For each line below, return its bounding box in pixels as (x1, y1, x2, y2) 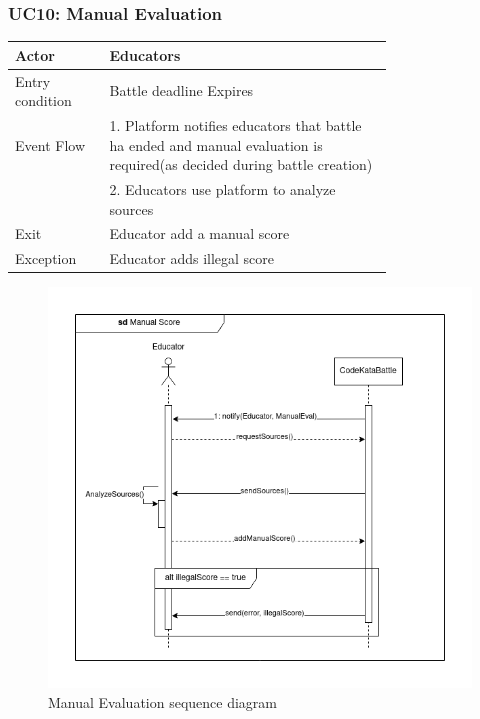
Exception (15, 248, 77, 269)
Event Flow (15, 134, 85, 155)
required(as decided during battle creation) (109, 154, 373, 175)
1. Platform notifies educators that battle (109, 115, 362, 135)
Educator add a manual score (109, 223, 290, 244)
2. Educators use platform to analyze (109, 179, 336, 200)
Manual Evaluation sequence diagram (48, 691, 277, 712)
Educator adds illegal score (109, 248, 275, 269)
